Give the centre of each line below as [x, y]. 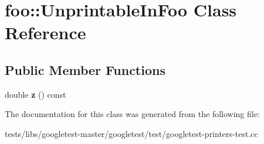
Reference [45, 32]
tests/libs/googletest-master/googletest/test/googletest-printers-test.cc [131, 133]
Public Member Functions [85, 69]
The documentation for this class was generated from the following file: [132, 114]
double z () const [35, 94]
